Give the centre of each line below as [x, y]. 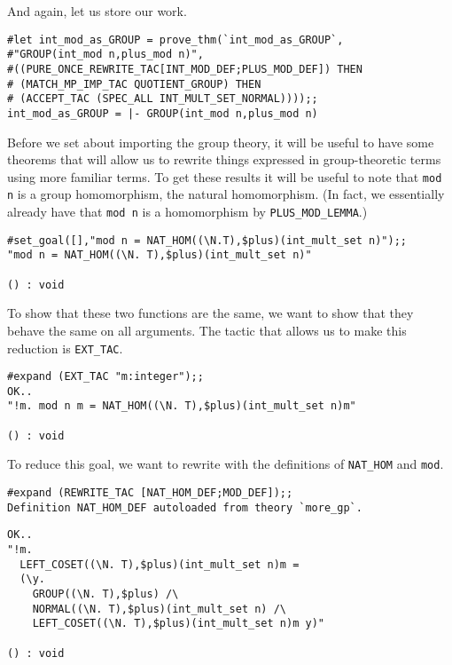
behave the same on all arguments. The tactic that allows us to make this [207, 330]
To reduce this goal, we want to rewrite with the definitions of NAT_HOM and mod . [226, 464]
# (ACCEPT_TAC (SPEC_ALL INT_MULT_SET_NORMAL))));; [163, 99]
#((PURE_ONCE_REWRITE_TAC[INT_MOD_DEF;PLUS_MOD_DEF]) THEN [185, 69]
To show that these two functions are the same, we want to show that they [210, 313]
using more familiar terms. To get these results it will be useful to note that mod [225, 176]
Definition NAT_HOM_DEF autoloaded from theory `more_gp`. [185, 507]
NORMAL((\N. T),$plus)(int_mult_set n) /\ [159, 609]
